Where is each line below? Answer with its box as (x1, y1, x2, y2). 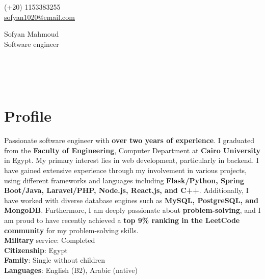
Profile (4, 105, 51, 126)
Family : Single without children (4, 255, 105, 265)
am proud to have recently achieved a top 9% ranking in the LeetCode (4, 215, 240, 226)
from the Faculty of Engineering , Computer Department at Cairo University (4, 145, 261, 155)
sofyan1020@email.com (4, 11, 75, 22)
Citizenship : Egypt (4, 244, 68, 255)
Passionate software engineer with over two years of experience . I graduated (4, 135, 255, 146)
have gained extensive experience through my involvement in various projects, (4, 165, 247, 176)
